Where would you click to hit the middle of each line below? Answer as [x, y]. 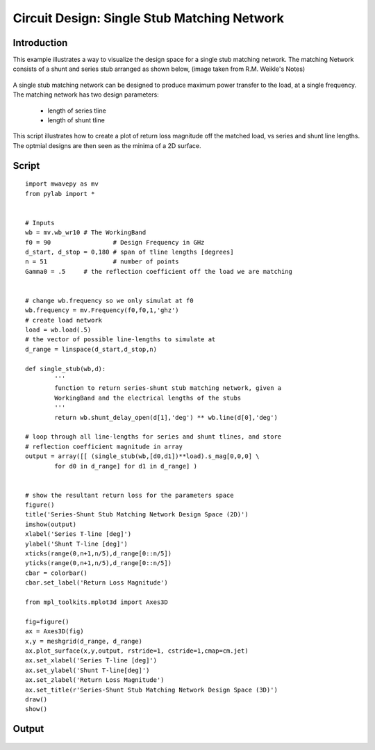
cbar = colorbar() [57, 573]
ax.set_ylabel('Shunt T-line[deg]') [87, 670]
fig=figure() [47, 621]
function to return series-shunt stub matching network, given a [168, 388]
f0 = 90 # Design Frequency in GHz [115, 242]
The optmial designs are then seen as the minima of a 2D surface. [107, 145]
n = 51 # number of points [102, 262]
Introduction [40, 43]
